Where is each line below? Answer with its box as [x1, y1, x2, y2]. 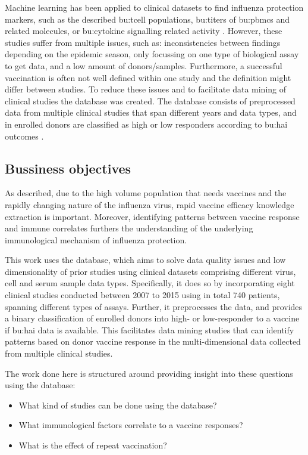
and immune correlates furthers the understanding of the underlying [5, 222, 253, 234]
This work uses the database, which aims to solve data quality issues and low [5, 253, 286, 266]
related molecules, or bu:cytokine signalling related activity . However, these [5, 24, 282, 37]
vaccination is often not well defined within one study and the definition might [5, 71, 291, 83]
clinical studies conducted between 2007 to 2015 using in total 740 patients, [5, 289, 280, 301]
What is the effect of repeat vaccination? [18, 439, 167, 451]
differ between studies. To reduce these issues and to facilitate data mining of [5, 83, 287, 95]
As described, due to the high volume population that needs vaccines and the [5, 187, 287, 199]
